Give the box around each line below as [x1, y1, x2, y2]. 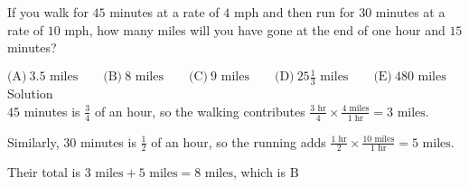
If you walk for [7, 3, 89, 21]
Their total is [7, 163, 81, 182]
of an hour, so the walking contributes [94, 101, 305, 120]
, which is [232, 163, 286, 182]
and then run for [262, 3, 355, 21]
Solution [7, 84, 53, 103]
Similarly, [7, 132, 60, 151]
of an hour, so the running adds [151, 132, 326, 151]
